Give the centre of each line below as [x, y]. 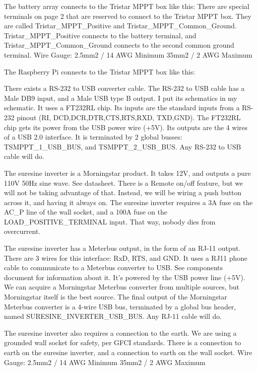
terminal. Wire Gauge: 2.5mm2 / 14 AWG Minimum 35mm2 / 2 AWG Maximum [128, 54]
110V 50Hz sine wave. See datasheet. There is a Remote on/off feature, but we [124, 183]
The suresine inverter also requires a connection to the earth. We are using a [120, 333]
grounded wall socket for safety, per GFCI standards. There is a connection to [123, 342]
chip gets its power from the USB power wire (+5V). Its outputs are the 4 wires [126, 127]
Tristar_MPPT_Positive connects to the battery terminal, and [100, 35]
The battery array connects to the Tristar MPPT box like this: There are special [127, 6]
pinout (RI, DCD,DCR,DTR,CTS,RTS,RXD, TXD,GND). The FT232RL [129, 117]
